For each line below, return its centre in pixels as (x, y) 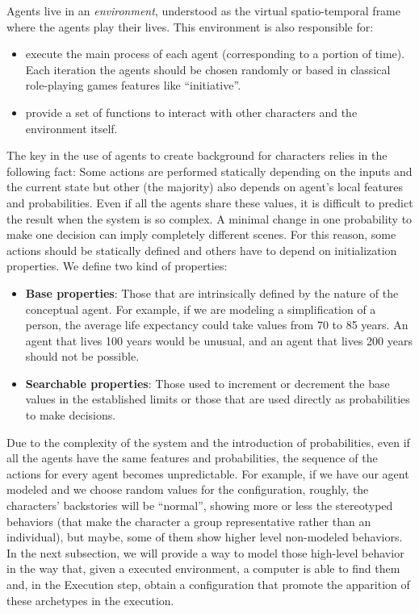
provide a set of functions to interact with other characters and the (191, 112)
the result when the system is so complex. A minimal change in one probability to (209, 218)
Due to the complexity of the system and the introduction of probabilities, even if (208, 442)
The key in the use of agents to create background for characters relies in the (197, 155)
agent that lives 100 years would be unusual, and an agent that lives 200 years (219, 340)
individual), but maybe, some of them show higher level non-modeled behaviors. (205, 537)
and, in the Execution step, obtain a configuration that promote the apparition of (208, 584)
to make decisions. (71, 415)
